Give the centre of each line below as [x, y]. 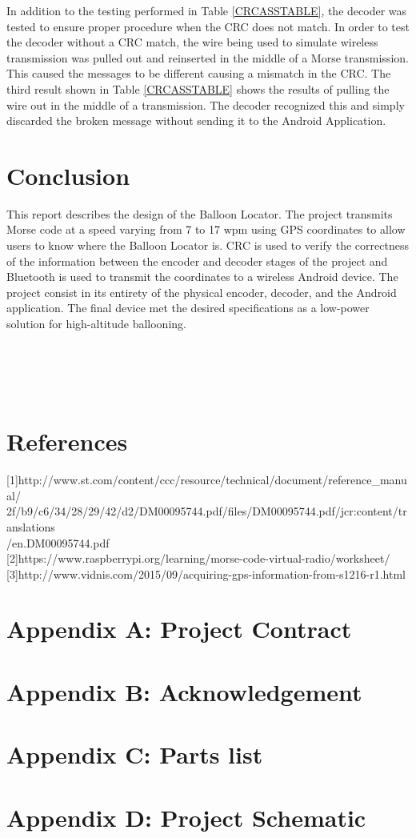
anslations [31, 526]
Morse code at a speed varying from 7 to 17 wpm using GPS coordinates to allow [206, 229]
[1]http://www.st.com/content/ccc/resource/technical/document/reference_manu [207, 480]
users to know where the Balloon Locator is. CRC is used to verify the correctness [208, 245]
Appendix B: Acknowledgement [184, 691]
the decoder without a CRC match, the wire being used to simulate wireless [192, 42]
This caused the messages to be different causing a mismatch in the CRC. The [199, 73]
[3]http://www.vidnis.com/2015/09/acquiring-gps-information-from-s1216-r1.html [206, 573]
